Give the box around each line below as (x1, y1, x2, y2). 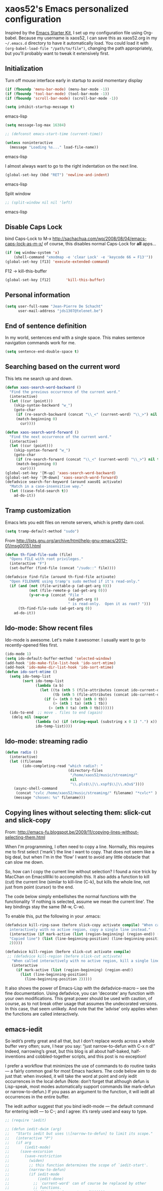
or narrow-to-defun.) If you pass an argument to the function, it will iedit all (5, 1089, 155, 1095)
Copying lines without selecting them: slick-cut (5, 809, 151, 817)
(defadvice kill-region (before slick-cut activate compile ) (5, 950, 131, 954)
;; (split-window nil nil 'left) (5, 200, 73, 205)
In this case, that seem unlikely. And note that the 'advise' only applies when (5, 1006, 158, 1012)
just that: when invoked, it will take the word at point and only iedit (5, 1073, 137, 1079)
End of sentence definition (5, 322, 87, 330)
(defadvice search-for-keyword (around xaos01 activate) (5, 479, 123, 484)
